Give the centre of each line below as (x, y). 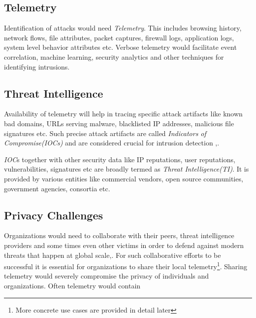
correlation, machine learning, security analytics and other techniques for (114, 56)
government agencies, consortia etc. (57, 188)
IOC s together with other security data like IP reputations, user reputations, (120, 159)
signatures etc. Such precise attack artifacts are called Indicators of (105, 133)
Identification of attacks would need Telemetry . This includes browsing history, (123, 28)
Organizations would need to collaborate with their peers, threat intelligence (119, 235)
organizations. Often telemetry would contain (72, 285)
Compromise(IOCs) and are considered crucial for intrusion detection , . (112, 143)
